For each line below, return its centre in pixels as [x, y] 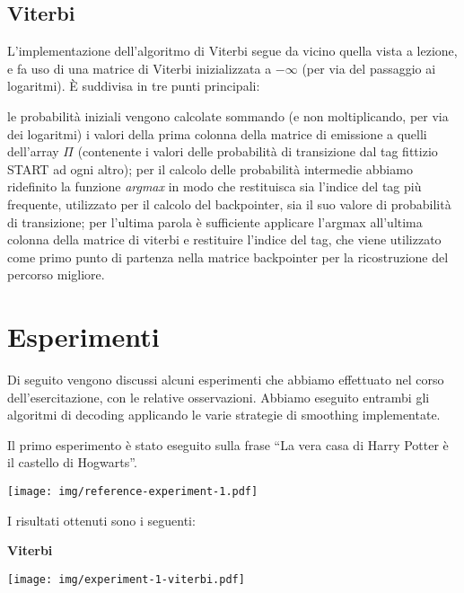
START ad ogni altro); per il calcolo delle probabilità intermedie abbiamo [210, 168]
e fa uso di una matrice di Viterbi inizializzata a [140, 68]
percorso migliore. [56, 274]
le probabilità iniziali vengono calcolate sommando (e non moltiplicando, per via [228, 115]
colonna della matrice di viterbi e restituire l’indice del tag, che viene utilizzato [224, 239]
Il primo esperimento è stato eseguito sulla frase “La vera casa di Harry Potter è [228, 444]
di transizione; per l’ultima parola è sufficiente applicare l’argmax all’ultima [215, 221]
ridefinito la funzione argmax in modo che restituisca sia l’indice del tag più [214, 186]
